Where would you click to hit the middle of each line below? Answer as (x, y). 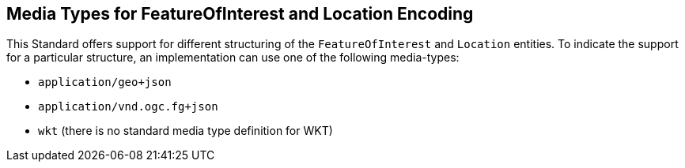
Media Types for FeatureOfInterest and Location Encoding (240, 14)
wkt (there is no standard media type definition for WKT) (185, 131)
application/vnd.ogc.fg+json (128, 107)
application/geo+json (105, 82)
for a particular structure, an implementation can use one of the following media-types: (233, 58)
